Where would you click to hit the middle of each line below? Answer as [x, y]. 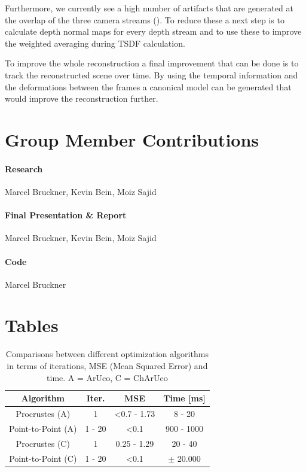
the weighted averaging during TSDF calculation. [95, 43]
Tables [32, 325]
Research [24, 168]
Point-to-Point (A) [43, 428]
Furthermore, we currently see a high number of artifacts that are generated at [149, 8]
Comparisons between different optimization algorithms [107, 354]
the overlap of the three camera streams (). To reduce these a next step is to [145, 19]
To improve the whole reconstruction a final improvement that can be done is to [152, 63]
